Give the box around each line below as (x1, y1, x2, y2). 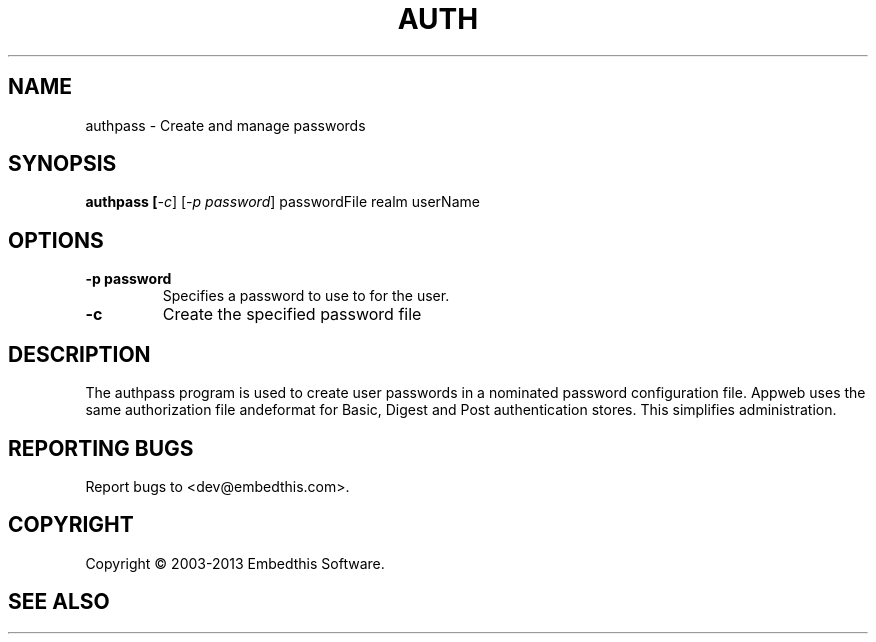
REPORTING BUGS (8, 435, 194, 461)
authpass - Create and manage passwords (85, 116, 366, 134)
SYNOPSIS (8, 151, 117, 177)
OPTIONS (8, 227, 104, 253)
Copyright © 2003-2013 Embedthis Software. (85, 554, 385, 572)
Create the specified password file (162, 304, 422, 325)
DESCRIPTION (8, 341, 151, 367)
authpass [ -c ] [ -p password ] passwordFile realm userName (85, 193, 480, 211)
